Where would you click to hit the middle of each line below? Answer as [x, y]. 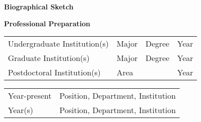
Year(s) [21, 110]
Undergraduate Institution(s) [58, 44]
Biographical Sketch [39, 6]
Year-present [30, 96]
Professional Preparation [47, 23]
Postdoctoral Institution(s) [54, 72]
